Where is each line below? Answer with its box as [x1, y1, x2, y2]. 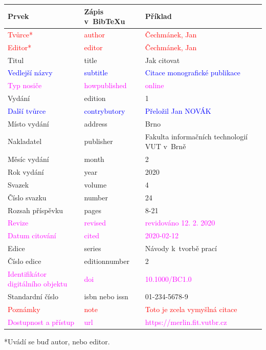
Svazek [8, 179, 29, 190]
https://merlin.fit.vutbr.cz [145, 316, 227, 327]
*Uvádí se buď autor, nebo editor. [4, 336, 110, 346]
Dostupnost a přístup [8, 316, 74, 327]
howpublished [84, 80, 127, 91]
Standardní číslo [8, 291, 58, 302]
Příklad [145, 11, 172, 22]
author [84, 29, 105, 39]
